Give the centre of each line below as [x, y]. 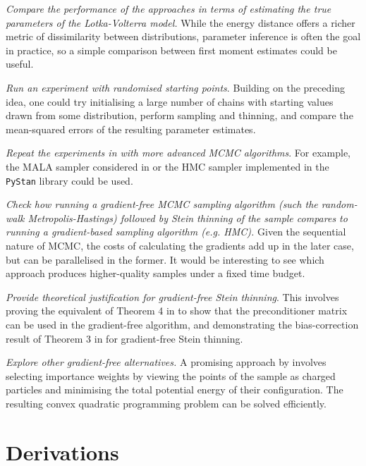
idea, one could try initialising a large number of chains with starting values [170, 101]
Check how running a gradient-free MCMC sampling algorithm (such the [162, 204]
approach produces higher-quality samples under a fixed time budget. [155, 273]
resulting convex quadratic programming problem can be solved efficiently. [166, 403]
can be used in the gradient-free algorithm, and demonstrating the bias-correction [182, 324]
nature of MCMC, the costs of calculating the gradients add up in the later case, [180, 245]
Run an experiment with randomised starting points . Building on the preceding [175, 87]
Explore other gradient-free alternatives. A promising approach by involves [166, 362]
